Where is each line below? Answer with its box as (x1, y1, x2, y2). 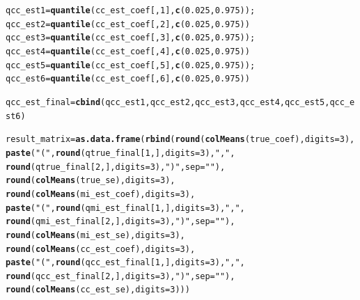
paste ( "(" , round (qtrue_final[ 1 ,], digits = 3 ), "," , (6, 148, 235, 158)
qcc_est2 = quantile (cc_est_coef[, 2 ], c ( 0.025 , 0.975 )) (6, 19, 250, 29)
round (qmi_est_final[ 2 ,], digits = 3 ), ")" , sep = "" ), (6, 216, 235, 227)
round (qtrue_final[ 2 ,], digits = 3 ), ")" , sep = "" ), (6, 161, 226, 172)
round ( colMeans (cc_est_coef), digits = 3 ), (6, 244, 196, 254)
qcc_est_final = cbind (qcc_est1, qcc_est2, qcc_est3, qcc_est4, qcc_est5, (6, 97, 330, 107)
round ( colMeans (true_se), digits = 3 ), (6, 175, 175, 186)
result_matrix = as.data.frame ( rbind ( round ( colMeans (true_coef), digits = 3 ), (6, 134, 355, 145)
